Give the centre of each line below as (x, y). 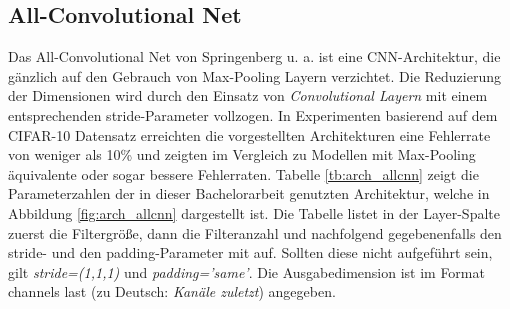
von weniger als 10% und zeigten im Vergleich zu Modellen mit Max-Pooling (242, 154)
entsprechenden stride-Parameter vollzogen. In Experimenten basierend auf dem (253, 114)
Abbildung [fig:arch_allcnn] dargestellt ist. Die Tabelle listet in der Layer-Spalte (254, 212)
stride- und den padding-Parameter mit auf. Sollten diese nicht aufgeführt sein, (250, 252)
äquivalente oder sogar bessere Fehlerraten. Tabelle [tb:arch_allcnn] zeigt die (243, 173)
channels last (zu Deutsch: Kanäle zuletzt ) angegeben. (172, 291)
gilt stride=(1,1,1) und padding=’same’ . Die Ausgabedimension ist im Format (246, 271)
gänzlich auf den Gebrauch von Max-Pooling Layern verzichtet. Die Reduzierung (254, 75)
